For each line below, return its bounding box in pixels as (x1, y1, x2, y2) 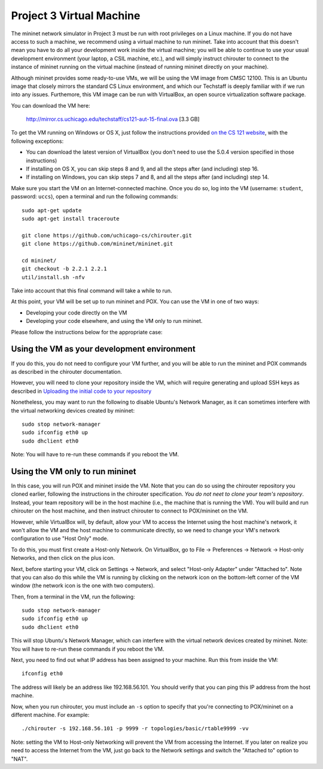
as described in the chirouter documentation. (11, 368, 123, 375)
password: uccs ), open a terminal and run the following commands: (11, 193, 178, 200)
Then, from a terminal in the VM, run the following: (11, 593, 135, 600)
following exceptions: (11, 138, 64, 145)
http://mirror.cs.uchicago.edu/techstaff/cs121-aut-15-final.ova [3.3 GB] (26, 115, 200, 123)
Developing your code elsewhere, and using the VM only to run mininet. (26, 318, 203, 325)
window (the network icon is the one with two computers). (11, 582, 155, 589)
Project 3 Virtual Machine (11, 9, 141, 22)
